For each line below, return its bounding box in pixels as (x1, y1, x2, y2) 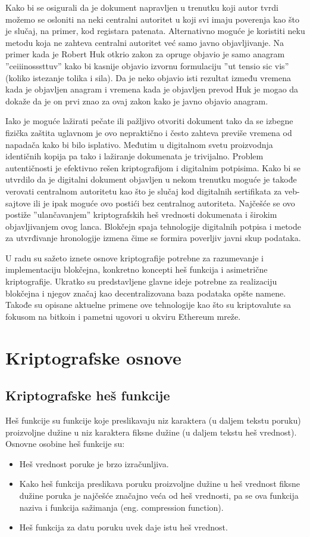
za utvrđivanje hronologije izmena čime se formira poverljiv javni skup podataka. (5, 232, 301, 244)
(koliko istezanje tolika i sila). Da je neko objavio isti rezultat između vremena (5, 71, 291, 84)
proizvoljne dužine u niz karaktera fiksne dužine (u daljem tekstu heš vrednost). (5, 425, 297, 438)
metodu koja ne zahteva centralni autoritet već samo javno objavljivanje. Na (5, 36, 284, 48)
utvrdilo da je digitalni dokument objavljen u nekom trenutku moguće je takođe (5, 173, 297, 186)
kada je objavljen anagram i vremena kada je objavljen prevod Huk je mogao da (5, 83, 299, 95)
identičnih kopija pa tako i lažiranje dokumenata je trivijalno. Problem (5, 150, 264, 162)
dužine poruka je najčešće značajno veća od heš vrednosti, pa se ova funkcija (19, 489, 299, 501)
